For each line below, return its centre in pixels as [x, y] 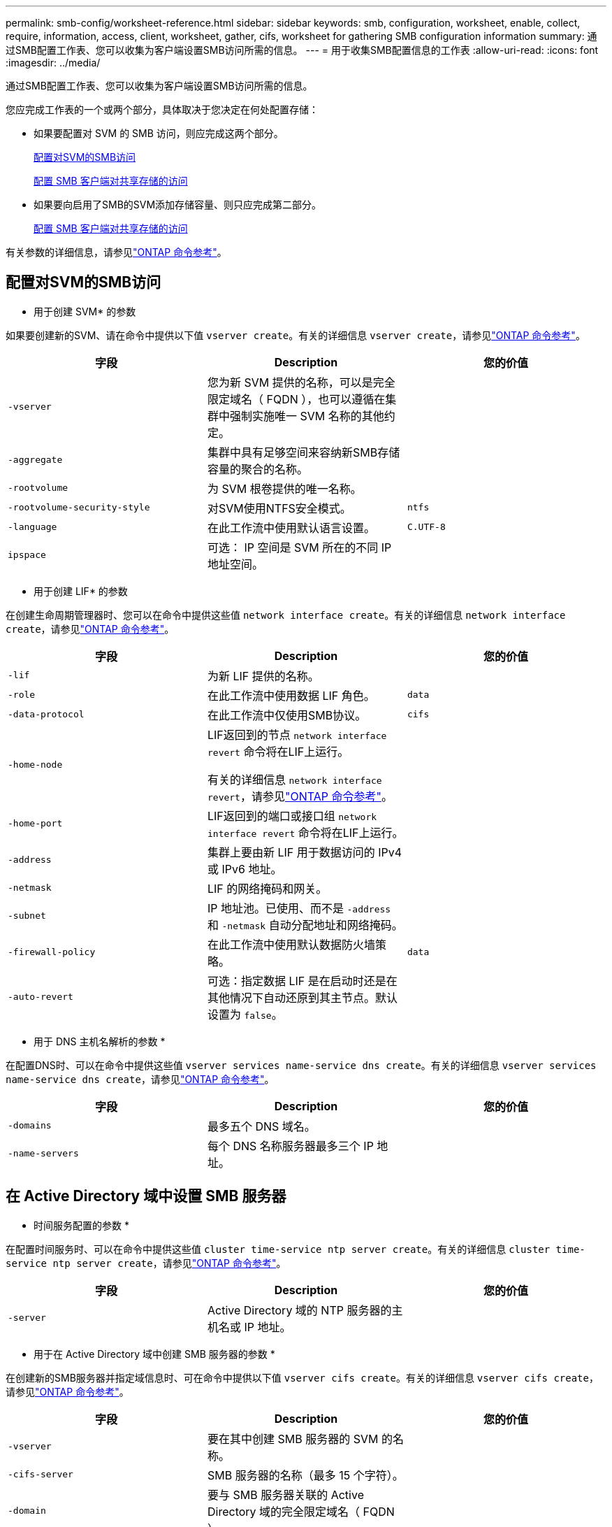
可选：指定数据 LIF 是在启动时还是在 [302, 981]
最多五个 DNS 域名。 [261, 1126]
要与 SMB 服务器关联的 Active [285, 1494]
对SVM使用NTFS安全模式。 [279, 508]
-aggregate [35, 460]
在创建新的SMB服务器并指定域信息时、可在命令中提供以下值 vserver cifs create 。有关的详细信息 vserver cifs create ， [302, 1377]
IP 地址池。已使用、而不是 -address [299, 908]
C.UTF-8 [426, 527]
